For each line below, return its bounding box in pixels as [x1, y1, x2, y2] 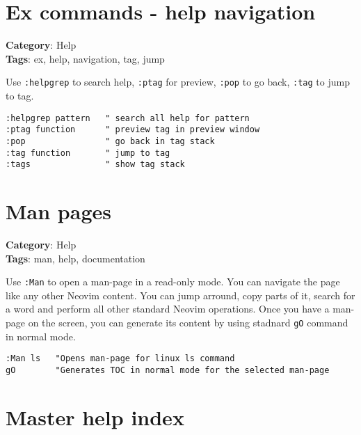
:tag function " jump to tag [6, 148, 170, 158]
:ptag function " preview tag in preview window [6, 125, 260, 135]
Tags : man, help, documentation [6, 251, 145, 265]
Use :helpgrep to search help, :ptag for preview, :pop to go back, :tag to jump [6, 74, 350, 89]
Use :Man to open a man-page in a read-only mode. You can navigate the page [6, 274, 340, 289]
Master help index [6, 402, 184, 431]
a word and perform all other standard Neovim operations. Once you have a [6, 301, 330, 316]
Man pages [6, 197, 111, 226]
